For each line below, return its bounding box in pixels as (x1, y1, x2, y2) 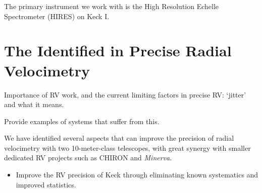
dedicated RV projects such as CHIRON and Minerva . (4, 152, 172, 163)
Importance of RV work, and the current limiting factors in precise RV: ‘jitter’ (4, 89, 246, 100)
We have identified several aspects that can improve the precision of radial (4, 133, 234, 143)
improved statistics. (16, 179, 76, 189)
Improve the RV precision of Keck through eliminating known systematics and (16, 169, 258, 180)
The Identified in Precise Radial (4, 40, 232, 61)
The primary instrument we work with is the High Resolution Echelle (4, 1, 219, 11)
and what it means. (4, 99, 64, 110)
